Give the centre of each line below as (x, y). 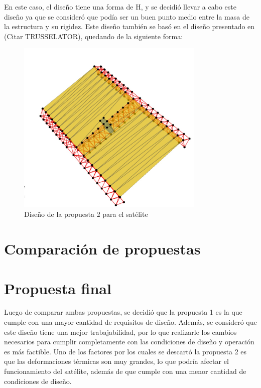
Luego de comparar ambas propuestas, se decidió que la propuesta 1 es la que (123, 312)
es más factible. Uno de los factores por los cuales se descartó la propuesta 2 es (125, 351)
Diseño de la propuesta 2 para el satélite (86, 214)
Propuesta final (58, 288)
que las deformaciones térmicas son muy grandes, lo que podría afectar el (116, 361)
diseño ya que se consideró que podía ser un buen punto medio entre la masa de (127, 16)
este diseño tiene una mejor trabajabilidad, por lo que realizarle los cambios (120, 332)
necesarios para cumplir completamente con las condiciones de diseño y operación (129, 342)
